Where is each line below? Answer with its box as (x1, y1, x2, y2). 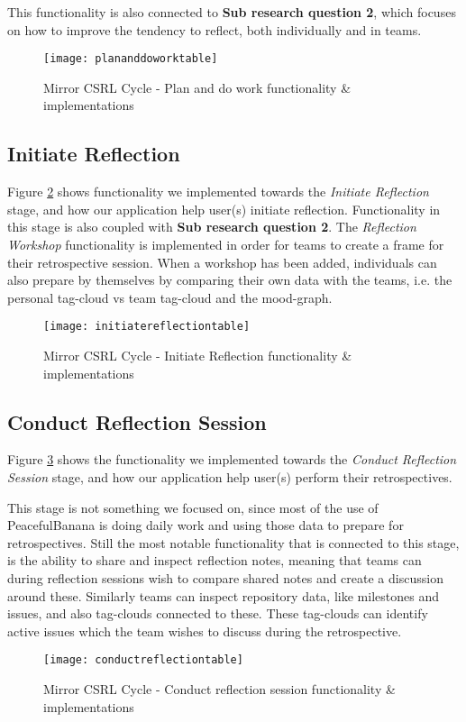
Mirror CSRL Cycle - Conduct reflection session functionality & (43, 680, 396, 699)
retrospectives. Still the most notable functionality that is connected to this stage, (7, 533, 460, 552)
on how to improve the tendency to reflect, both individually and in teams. (7, 20, 422, 39)
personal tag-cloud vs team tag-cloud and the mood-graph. (7, 288, 333, 306)
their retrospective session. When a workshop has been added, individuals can (7, 252, 437, 271)
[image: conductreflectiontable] (43, 653, 243, 667)
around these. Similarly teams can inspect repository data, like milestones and (7, 586, 439, 605)
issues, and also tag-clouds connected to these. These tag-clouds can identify (7, 604, 428, 623)
